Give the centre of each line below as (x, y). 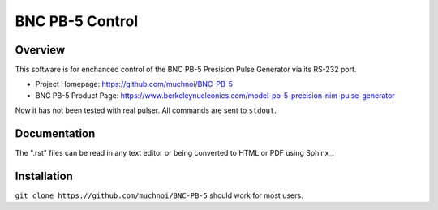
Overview (40, 50)
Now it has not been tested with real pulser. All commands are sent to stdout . (146, 110)
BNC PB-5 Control (77, 21)
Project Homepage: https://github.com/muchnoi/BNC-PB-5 (134, 84)
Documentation (55, 134)
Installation (44, 176)
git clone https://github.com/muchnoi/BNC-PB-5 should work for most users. (159, 195)
